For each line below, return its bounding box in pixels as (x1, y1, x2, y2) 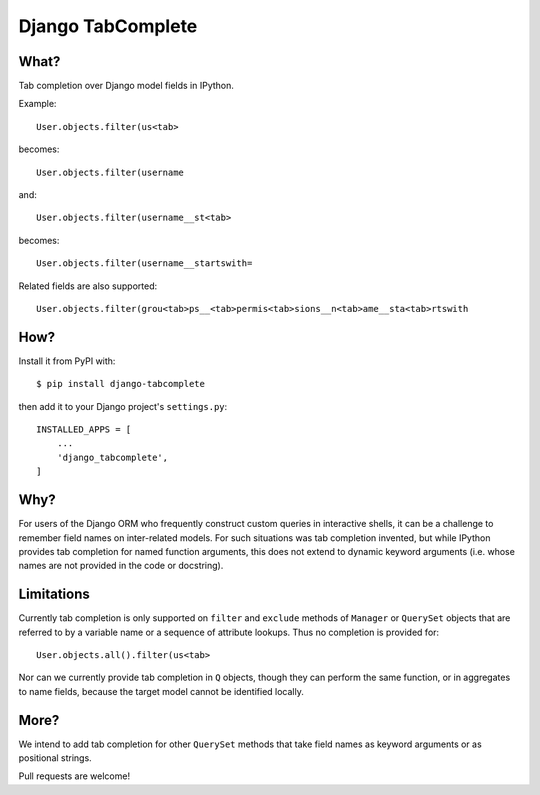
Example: (18, 98, 57, 110)
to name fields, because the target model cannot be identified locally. (18, 685, 304, 697)
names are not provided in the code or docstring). (18, 560, 224, 572)
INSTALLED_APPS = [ (36, 424, 132, 435)
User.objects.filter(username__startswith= (36, 258, 253, 269)
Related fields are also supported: (18, 280, 158, 292)
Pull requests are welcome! (18, 770, 130, 782)
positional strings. (18, 752, 92, 764)
